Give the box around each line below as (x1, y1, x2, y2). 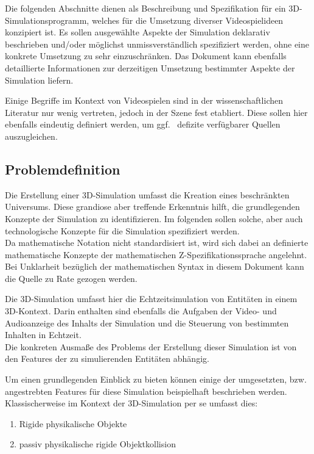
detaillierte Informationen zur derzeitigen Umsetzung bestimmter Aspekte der (5, 61, 295, 74)
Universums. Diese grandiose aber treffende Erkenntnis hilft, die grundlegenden (5, 200, 300, 213)
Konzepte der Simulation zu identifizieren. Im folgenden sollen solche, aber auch (5, 212, 303, 225)
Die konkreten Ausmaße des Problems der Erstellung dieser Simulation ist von (5, 340, 297, 353)
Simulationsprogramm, (5, 13, 89, 26)
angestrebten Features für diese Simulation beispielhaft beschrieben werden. (5, 384, 287, 397)
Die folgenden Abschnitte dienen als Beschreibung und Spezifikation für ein (5, 2, 286, 14)
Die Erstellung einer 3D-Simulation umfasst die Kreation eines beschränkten (5, 188, 290, 201)
